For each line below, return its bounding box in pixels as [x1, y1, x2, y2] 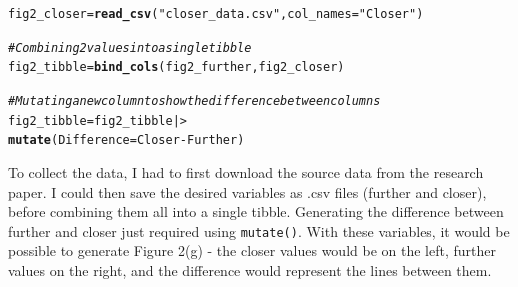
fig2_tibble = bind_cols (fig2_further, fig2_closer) [8, 60, 345, 75]
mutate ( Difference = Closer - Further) [8, 133, 245, 148]
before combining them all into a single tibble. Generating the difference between [8, 201, 504, 222]
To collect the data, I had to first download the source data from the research [8, 161, 484, 182]
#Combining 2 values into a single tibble [8, 40, 252, 55]
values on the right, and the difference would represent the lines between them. [8, 259, 492, 280]
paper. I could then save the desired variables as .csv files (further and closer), [8, 181, 487, 202]
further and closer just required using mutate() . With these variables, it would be [8, 220, 510, 241]
